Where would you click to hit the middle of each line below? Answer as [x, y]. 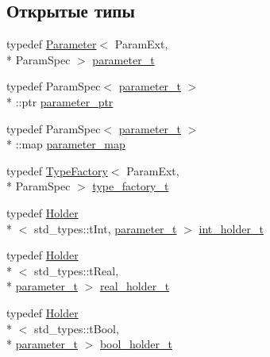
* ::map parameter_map [66, 144]
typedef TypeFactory [57, 170]
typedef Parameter [52, 44]
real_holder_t [135, 286]
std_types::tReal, [76, 270]
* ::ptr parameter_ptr [60, 101]
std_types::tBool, [76, 328]
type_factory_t [131, 186]
